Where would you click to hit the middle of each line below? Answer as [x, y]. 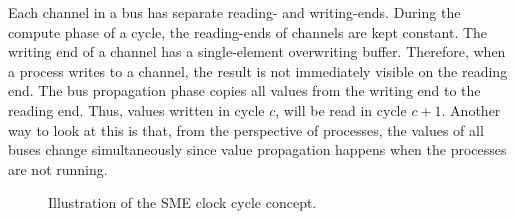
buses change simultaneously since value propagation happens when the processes [257, 149]
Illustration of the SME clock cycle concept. [182, 202]
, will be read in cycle [341, 109]
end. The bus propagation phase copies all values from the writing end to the [244, 90]
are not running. [58, 168]
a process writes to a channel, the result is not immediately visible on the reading [258, 70]
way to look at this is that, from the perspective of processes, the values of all [246, 129]
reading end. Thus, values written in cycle [136, 109]
